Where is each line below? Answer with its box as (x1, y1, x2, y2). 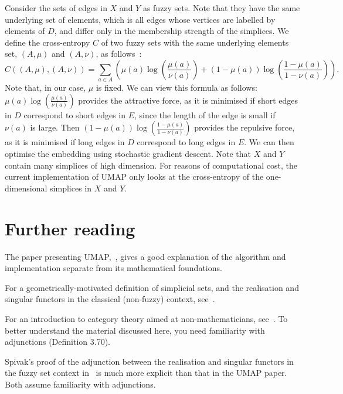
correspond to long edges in (137, 136, 236, 148)
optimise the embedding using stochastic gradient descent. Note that (5, 148, 252, 160)
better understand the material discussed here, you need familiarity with (5, 324, 265, 336)
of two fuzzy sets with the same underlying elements (101, 36, 289, 48)
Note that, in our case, (5, 81, 86, 94)
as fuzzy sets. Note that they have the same (142, 2, 300, 13)
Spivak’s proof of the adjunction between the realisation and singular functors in (5, 355, 294, 367)
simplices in (50, 181, 92, 194)
